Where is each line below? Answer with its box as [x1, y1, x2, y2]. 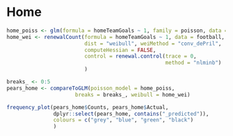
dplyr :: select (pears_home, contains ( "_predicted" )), [53, 110, 209, 117]
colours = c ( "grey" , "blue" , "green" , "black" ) [53, 117, 194, 124]
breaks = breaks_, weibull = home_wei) [74, 91, 191, 98]
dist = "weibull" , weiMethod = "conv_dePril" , [83, 40, 222, 47]
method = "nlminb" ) [165, 60, 222, 67]
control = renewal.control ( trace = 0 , [83, 53, 197, 60]
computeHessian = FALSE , [83, 46, 156, 53]
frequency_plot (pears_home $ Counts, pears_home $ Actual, [6, 103, 169, 111]
